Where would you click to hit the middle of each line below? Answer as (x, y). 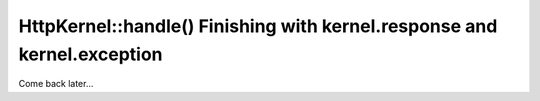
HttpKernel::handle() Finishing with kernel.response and (258, 26)
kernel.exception (91, 54)
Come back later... (56, 84)
